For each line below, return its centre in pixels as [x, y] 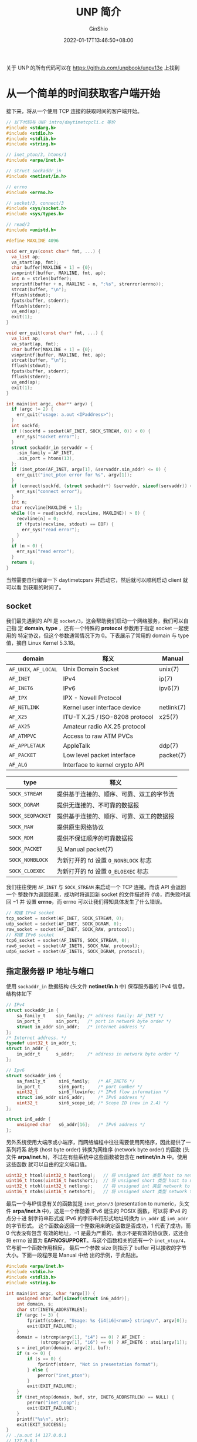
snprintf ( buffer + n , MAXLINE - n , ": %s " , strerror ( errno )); [88, 284]
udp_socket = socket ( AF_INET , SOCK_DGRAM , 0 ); [64, 924]
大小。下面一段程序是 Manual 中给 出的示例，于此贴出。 [74, 1255]
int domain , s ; [35, 1304]
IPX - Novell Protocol [92, 698]
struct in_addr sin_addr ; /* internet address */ [81, 1027]
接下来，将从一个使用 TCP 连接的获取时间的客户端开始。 [74, 111]
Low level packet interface [99, 755]
